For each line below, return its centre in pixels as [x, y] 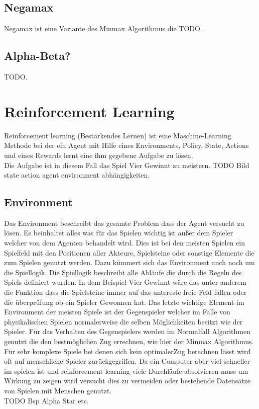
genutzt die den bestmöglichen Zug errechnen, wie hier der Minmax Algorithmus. [129, 341]
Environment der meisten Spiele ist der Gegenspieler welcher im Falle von [117, 312]
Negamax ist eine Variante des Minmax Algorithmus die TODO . [103, 28]
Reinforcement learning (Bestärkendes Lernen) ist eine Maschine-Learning [118, 135]
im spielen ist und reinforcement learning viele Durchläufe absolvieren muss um [126, 371]
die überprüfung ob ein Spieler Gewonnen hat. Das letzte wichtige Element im [124, 302]
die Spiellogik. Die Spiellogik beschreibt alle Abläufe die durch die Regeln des [123, 272]
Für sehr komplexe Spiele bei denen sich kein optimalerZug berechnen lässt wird [127, 351]
